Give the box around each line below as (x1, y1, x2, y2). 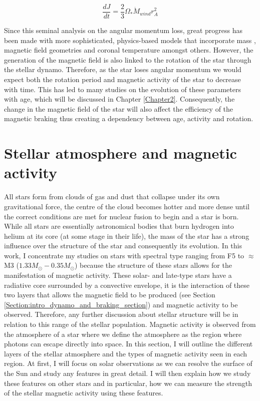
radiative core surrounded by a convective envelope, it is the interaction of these (4, 279, 250, 290)
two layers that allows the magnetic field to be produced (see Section (4, 289, 215, 300)
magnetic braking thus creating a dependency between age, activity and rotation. (4, 113, 253, 124)
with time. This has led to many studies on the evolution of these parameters (4, 84, 241, 94)
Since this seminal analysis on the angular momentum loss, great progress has (4, 25, 243, 36)
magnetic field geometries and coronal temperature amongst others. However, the (4, 45, 253, 55)
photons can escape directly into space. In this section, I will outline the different (4, 338, 253, 349)
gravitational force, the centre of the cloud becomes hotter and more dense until (4, 201, 249, 211)
